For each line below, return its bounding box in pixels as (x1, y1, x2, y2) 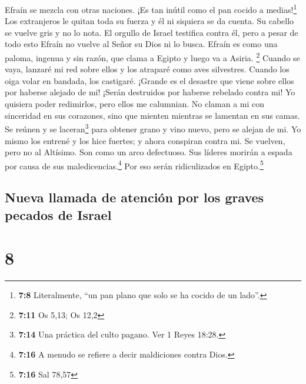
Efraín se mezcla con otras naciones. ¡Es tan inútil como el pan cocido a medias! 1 (5, 2, 297, 15)
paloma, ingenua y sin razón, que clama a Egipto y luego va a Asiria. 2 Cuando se (5, 50, 300, 64)
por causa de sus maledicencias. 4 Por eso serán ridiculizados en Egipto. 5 (5, 158, 264, 172)
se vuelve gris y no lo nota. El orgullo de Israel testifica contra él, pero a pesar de (5, 26, 298, 38)
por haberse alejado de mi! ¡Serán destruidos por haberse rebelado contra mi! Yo (5, 86, 295, 98)
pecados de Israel (5, 205, 112, 223)
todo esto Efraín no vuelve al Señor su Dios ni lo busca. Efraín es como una (5, 38, 278, 50)
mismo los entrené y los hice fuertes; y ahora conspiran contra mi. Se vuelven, (5, 134, 285, 146)
